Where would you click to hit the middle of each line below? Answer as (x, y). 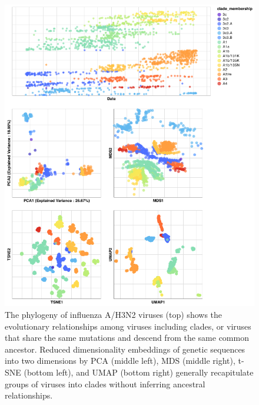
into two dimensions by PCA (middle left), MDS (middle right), (120, 361)
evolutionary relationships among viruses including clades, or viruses (128, 326)
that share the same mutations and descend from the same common (127, 338)
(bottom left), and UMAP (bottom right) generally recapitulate (139, 372)
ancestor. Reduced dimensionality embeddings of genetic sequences (125, 349)
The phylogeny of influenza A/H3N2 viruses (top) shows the (114, 314)
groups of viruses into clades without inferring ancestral (105, 384)
